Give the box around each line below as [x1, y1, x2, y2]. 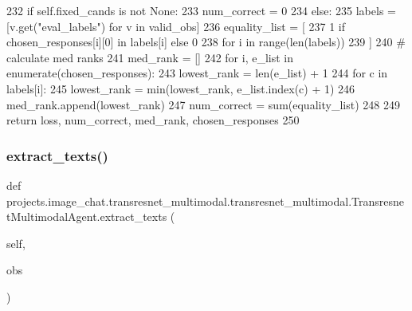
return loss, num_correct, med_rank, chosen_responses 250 [6, 112, 300, 128]
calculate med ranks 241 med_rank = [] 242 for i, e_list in [6, 49, 294, 65]
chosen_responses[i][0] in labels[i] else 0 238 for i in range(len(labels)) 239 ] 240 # [6, 33, 406, 50]
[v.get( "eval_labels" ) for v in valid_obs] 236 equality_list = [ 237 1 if [6, 18, 345, 34]
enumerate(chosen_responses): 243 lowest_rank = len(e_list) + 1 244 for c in [6, 65, 388, 81]
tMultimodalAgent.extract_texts [6, 208, 167, 225]
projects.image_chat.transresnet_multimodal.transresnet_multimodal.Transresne [6, 192, 405, 209]
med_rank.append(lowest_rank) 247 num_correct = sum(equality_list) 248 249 [6, 96, 400, 112]
